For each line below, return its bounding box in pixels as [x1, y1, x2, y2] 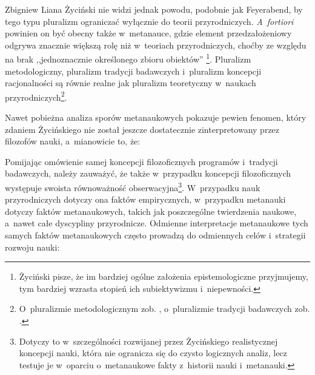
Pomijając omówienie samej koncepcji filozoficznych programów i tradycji [5, 155, 278, 167]
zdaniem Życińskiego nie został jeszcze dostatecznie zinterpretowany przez [5, 123, 280, 135]
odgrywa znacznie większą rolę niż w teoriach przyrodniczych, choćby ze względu [5, 38, 307, 51]
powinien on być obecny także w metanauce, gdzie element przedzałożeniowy [5, 27, 292, 39]
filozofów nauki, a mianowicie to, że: [5, 135, 141, 147]
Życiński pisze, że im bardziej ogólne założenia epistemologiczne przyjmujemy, [19, 270, 308, 283]
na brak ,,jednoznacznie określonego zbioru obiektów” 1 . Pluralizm [5, 51, 251, 66]
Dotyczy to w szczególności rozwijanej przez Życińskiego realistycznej [19, 334, 278, 347]
